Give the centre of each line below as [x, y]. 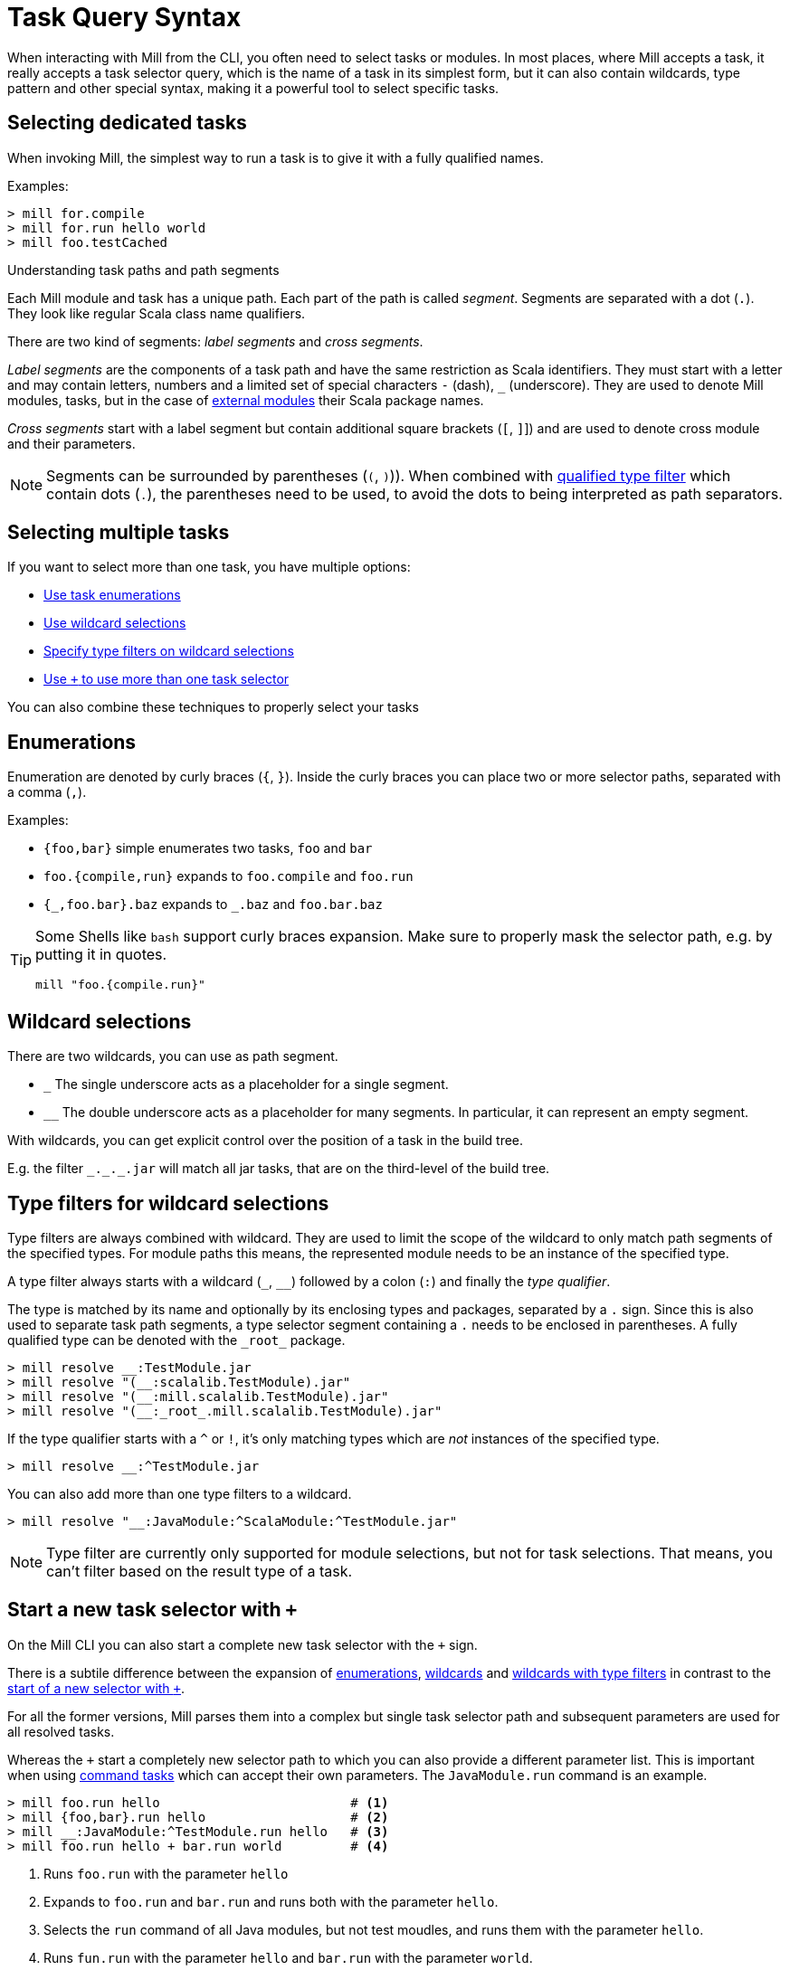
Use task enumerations [112, 595]
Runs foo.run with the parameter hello [166, 1873]
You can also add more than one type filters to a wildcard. [180, 1493]
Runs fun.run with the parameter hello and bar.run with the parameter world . [288, 1957]
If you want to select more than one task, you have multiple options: [209, 567]
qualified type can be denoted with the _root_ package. [176, 1340]
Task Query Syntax [124, 17]
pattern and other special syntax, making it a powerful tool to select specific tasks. [253, 88]
